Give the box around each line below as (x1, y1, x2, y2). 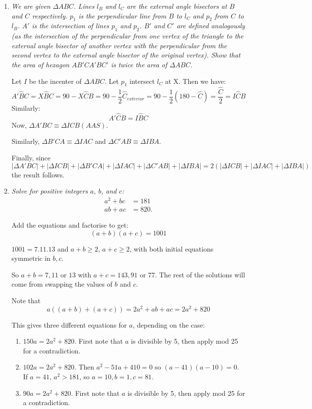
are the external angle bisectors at (127, 1, 227, 11)
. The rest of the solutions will (155, 269, 245, 279)
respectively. (32, 10, 68, 20)
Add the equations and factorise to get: (11, 219, 128, 230)
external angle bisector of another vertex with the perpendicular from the (11, 40, 227, 50)
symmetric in (11, 253, 51, 263)
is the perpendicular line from (78, 10, 166, 20)
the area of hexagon (11, 59, 70, 69)
